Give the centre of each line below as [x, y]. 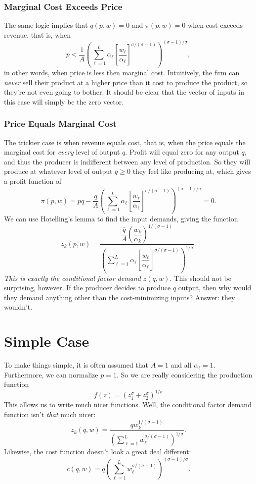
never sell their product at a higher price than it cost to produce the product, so [126, 82]
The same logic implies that [46, 25]
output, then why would [215, 288]
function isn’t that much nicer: [50, 414]
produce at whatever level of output [58, 171]
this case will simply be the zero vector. [64, 101]
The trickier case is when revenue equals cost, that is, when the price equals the [125, 142]
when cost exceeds [215, 25]
